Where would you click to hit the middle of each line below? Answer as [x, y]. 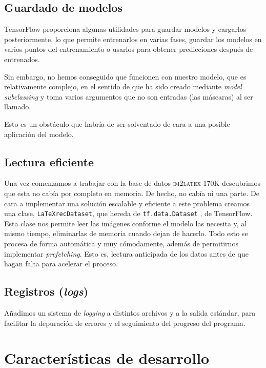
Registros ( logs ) [46, 291]
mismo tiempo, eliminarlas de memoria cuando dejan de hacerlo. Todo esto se [126, 233]
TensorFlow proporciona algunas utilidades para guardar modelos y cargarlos [125, 29]
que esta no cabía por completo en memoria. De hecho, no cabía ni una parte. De [132, 193]
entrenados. [22, 59]
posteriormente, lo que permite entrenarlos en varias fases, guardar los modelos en [133, 39]
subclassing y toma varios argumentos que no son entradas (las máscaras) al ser [129, 96]
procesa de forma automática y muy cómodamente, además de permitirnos [121, 243]
